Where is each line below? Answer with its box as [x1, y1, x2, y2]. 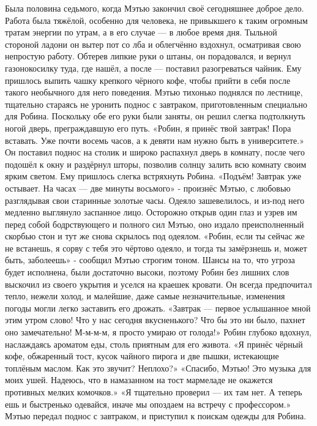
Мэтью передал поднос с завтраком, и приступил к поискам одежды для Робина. [5, 409, 307, 422]
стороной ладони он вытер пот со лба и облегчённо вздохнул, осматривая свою [5, 37, 301, 50]
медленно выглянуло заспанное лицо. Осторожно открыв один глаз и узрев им [5, 206, 297, 219]
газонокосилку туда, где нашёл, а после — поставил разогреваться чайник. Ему [5, 61, 302, 74]
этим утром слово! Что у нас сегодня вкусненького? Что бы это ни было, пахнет [5, 313, 305, 326]
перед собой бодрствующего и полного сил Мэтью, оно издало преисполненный [5, 217, 304, 230]
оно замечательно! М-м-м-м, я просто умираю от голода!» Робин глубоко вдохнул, [5, 326, 311, 338]
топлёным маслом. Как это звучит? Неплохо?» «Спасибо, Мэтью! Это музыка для [5, 361, 311, 374]
